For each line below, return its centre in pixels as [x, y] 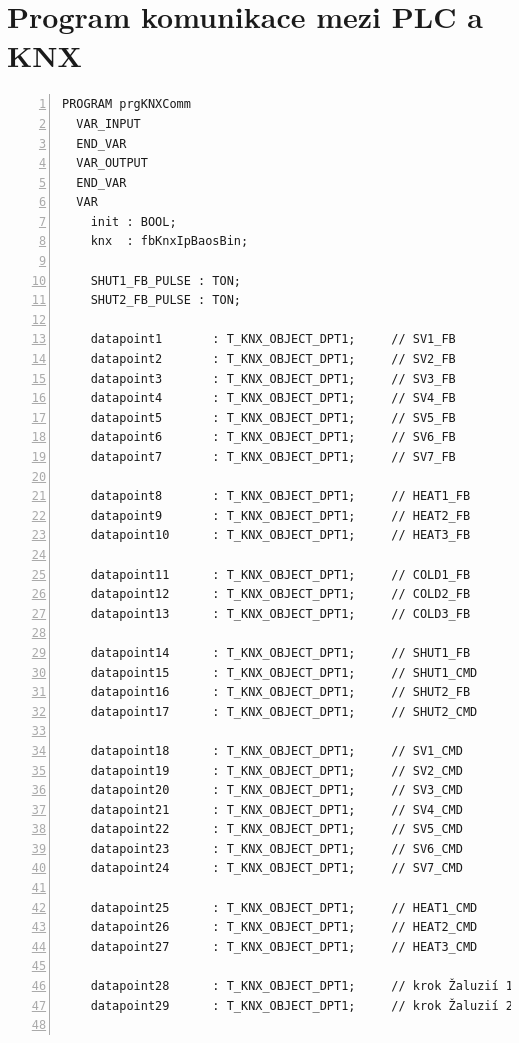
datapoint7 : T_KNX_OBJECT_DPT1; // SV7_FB [273, 457]
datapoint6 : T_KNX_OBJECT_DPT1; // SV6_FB [273, 437]
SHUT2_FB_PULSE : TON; [165, 300]
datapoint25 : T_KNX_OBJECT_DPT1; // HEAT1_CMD [284, 907]
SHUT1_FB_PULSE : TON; [165, 280]
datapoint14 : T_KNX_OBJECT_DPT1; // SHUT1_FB [280, 652]
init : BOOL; [133, 221]
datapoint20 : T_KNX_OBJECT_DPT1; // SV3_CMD [276, 790]
